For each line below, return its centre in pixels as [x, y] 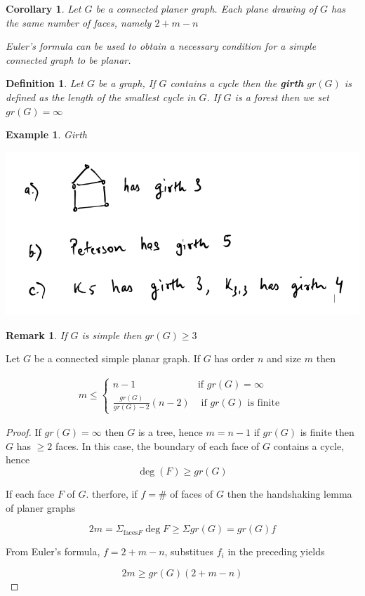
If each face [30, 494]
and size [284, 358]
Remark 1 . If [36, 335]
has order [234, 358]
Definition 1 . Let [45, 83]
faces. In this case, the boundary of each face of [157, 445]
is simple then [112, 335]
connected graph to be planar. [68, 59]
